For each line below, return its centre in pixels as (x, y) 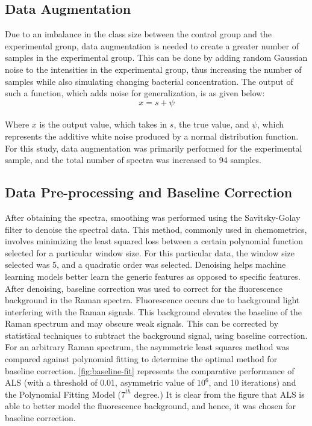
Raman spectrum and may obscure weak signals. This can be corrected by (142, 323)
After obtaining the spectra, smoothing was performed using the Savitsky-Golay (153, 217)
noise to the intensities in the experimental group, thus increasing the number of (153, 69)
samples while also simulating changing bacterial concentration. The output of (149, 81)
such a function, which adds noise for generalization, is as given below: (135, 93)
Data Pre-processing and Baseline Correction (149, 192)
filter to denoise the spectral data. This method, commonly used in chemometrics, (156, 229)
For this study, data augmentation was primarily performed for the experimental (154, 148)
